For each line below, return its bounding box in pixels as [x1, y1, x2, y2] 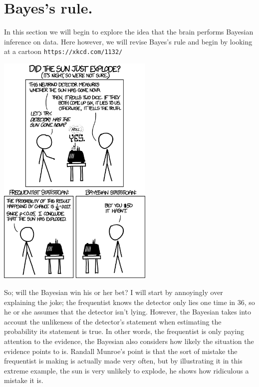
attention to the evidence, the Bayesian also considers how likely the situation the [4, 335, 254, 346]
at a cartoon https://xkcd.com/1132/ [4, 46, 123, 56]
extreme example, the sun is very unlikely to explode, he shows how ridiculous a [4, 365, 249, 375]
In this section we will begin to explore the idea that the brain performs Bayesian [4, 26, 254, 37]
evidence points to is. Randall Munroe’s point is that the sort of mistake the [4, 345, 238, 356]
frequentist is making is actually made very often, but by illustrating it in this [4, 355, 243, 366]
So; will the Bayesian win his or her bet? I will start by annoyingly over [4, 286, 223, 297]
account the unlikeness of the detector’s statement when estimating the [4, 316, 222, 326]
